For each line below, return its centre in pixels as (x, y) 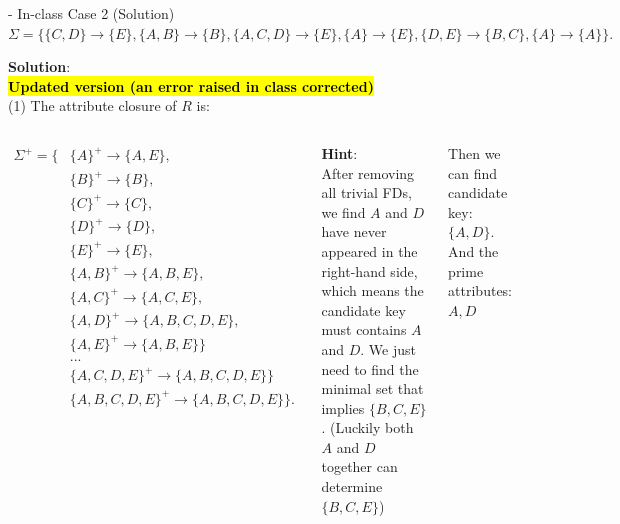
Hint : (339, 152)
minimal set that (372, 388)
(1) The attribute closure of (92, 105)
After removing (368, 172)
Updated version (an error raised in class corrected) (191, 85)
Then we (474, 152)
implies (343, 407)
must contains (364, 329)
